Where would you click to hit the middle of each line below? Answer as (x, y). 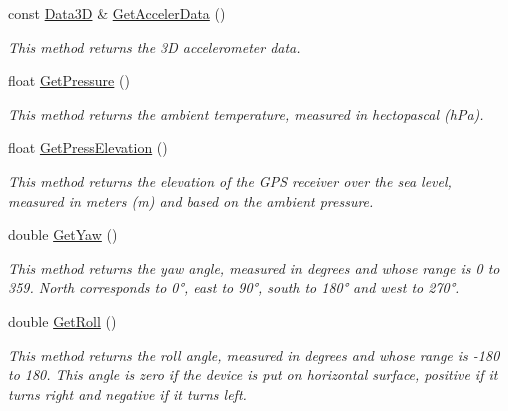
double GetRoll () (62, 320)
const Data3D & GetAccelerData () (117, 13)
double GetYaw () (63, 234)
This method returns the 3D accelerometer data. (154, 46)
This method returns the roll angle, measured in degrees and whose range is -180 (254, 354)
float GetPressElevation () (88, 147)
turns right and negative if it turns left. (127, 393)
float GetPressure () (69, 80)
